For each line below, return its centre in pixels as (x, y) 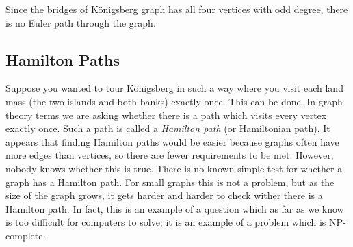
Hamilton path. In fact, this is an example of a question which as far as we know (175, 208)
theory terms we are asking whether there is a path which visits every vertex (166, 115)
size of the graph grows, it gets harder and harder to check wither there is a (164, 195)
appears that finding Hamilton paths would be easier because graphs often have (172, 141)
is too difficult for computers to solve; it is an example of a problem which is (166, 222)
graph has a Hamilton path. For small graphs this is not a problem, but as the (170, 182)
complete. (26, 235)
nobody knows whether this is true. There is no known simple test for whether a (174, 168)
